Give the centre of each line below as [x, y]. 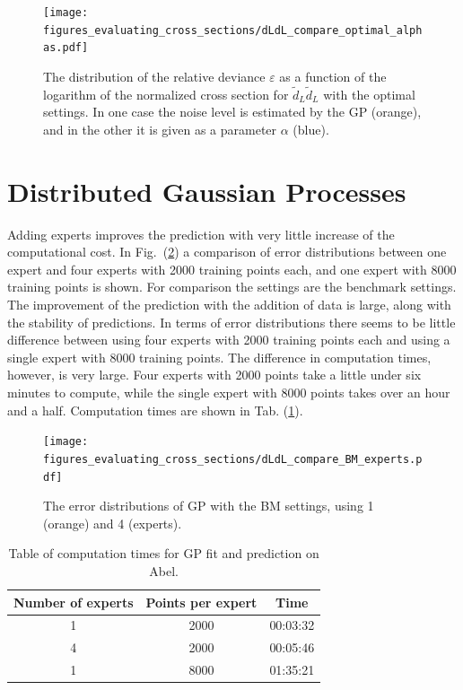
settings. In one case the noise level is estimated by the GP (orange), [232, 112]
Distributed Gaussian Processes [207, 191]
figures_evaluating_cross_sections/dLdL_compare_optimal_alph [233, 30]
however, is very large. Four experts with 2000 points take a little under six [214, 375]
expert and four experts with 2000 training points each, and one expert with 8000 [232, 269]
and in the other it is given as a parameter [160, 129]
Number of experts [74, 602]
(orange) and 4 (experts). [113, 523]
